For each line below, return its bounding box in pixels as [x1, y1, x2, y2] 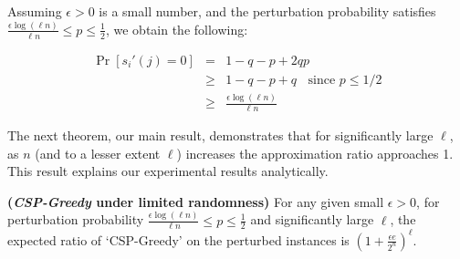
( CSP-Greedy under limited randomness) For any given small [7, 192, 384, 211]
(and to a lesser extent [35, 143, 161, 162]
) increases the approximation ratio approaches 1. [176, 143, 454, 162]
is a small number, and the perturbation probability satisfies [99, 2, 436, 20]
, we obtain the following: [105, 19, 248, 38]
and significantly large [250, 210, 374, 229]
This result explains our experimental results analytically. [7, 161, 329, 181]
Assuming [7, 2, 62, 20]
